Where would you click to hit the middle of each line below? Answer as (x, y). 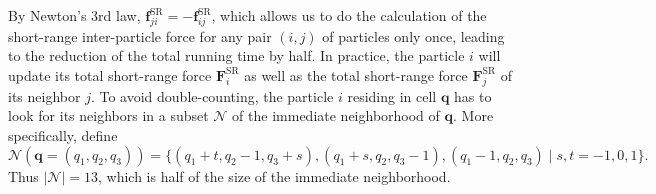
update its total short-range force (110, 74)
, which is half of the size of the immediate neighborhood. (274, 175)
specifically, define (63, 134)
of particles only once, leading (413, 35)
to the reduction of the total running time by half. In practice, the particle (236, 55)
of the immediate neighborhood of (336, 115)
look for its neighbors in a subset (108, 115)
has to (473, 95)
